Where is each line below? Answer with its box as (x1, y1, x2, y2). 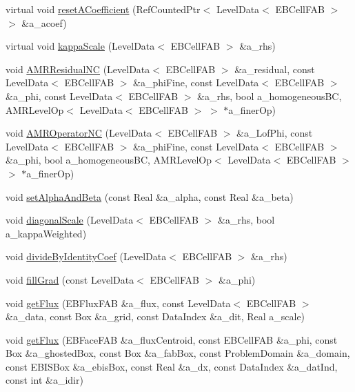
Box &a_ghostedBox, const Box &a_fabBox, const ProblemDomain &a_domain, (6, 346, 350, 360)
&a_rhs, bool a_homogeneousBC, (197, 88, 342, 103)
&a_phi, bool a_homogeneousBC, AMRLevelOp (6, 153, 212, 167)
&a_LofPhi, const (236, 126, 313, 140)
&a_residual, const (234, 61, 315, 76)
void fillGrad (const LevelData (6, 272, 134, 286)
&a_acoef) (21, 15, 67, 30)
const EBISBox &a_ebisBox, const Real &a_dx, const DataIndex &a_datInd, (6, 359, 338, 373)
